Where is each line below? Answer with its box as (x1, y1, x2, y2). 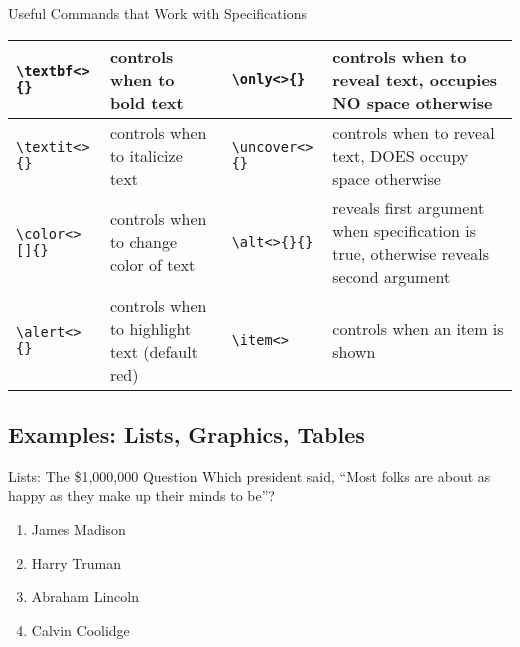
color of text (109, 253, 196, 277)
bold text (109, 90, 184, 114)
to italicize (109, 143, 183, 167)
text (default (109, 339, 198, 363)
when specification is (332, 218, 477, 242)
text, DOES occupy (332, 143, 469, 167)
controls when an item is (332, 316, 504, 340)
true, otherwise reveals (332, 241, 490, 265)
